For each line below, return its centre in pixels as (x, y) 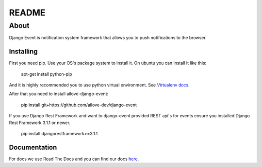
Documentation (33, 147)
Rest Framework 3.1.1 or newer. (40, 123)
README (27, 13)
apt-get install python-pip (47, 74)
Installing (24, 51)
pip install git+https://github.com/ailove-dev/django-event (79, 105)
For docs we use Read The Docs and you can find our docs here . (74, 159)
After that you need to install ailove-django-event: (59, 94)
